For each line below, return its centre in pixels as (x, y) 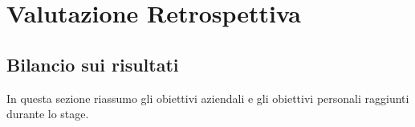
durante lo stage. (48, 114)
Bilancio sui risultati (93, 64)
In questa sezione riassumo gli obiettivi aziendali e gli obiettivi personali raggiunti (208, 98)
